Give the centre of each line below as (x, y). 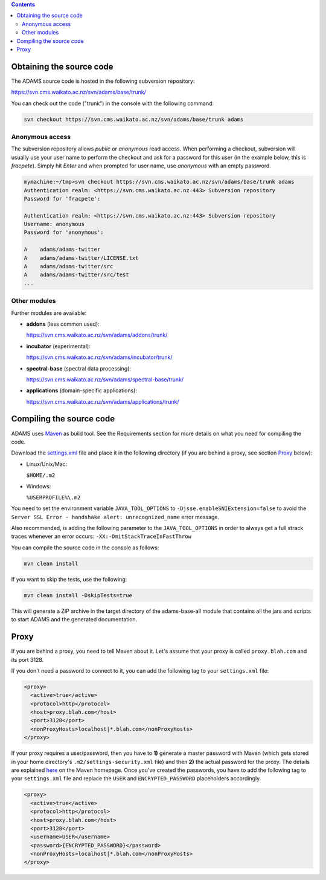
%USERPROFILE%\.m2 (53, 497)
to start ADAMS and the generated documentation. (74, 620)
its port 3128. (27, 659)
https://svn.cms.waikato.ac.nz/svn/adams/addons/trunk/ (97, 335)
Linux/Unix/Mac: (47, 464)
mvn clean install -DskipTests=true (78, 595)
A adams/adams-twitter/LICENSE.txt (81, 258)
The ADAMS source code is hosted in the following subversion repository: (103, 81)
